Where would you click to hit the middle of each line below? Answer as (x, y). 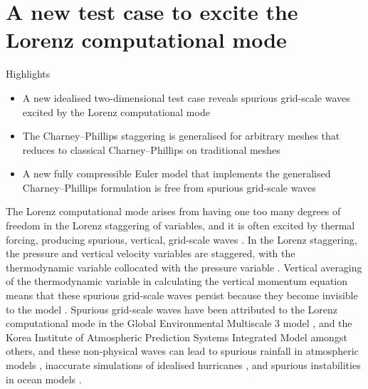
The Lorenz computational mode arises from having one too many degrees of (173, 211)
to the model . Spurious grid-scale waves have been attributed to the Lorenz (172, 309)
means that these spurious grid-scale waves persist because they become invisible (182, 295)
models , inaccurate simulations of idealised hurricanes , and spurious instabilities (183, 365)
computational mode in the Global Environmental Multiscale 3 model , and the (179, 323)
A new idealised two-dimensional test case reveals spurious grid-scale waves (186, 97)
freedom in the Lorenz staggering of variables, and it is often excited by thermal (180, 225)
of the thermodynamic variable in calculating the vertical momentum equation (177, 281)
